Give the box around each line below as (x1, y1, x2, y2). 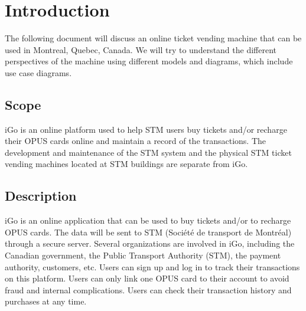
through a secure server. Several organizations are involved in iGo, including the (5, 237, 295, 250)
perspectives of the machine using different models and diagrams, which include (5, 55, 293, 67)
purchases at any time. (5, 295, 87, 307)
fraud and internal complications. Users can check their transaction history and (5, 283, 292, 296)
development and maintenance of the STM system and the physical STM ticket (5, 146, 292, 158)
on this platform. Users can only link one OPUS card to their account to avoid (5, 272, 289, 284)
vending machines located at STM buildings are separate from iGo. (5, 158, 248, 170)
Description (5, 186, 77, 205)
